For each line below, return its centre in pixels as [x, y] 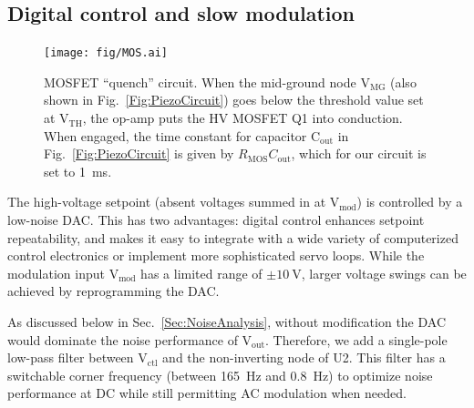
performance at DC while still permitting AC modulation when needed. [207, 393]
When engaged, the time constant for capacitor [175, 135]
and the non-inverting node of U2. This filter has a [304, 357]
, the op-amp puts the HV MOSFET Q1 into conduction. [242, 118]
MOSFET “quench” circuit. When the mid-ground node [200, 82]
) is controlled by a [410, 202]
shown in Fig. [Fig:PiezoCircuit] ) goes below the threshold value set [234, 100]
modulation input [56, 273]
